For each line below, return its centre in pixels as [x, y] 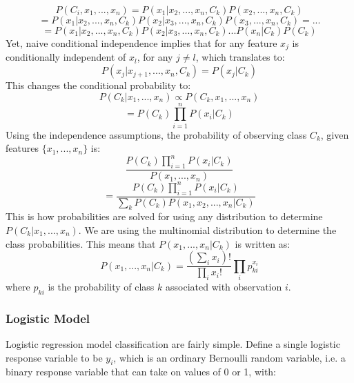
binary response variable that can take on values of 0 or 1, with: [141, 372]
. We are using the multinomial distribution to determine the [207, 230]
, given [335, 134]
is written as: [263, 243]
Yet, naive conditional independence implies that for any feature [141, 43]
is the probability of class [101, 287]
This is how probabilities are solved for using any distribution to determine [164, 216]
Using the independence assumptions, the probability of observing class [156, 134]
